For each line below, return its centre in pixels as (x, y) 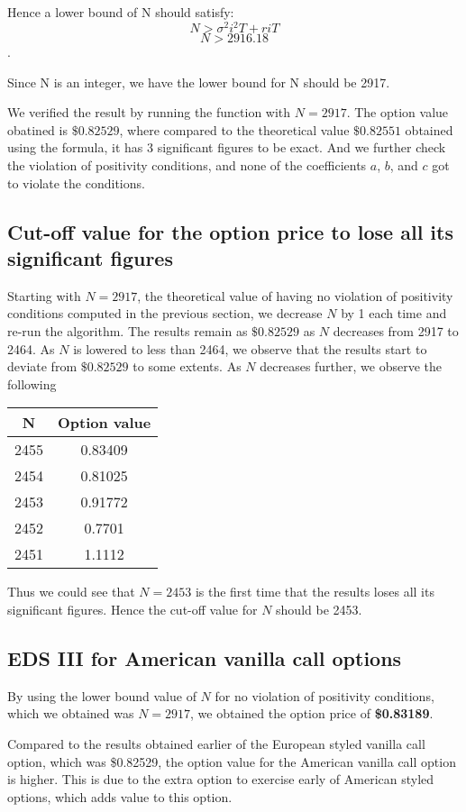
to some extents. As (187, 366)
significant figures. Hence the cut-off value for (132, 609)
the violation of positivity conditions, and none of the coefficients (187, 165)
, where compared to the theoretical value (234, 129)
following (32, 383)
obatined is (37, 129)
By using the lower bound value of (102, 695)
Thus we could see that (71, 592)
